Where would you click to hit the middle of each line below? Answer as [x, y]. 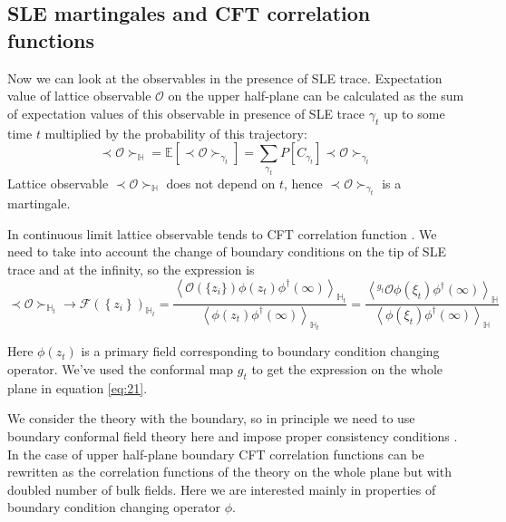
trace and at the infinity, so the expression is [131, 270]
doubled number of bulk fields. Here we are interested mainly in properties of [222, 489]
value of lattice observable [79, 96]
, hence [303, 183]
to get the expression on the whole [347, 368]
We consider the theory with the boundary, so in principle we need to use [211, 418]
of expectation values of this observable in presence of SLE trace [186, 113]
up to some [414, 113]
